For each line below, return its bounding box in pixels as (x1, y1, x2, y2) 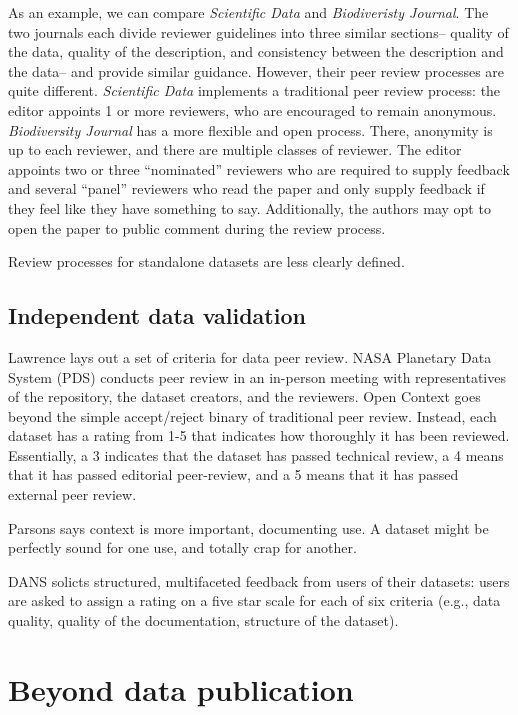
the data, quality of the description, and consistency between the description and (8, 41, 504, 62)
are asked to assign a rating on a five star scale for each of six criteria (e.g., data (8, 590, 501, 611)
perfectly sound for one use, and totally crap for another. (8, 537, 357, 558)
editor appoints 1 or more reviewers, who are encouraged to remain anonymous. (8, 99, 497, 120)
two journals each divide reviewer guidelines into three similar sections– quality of (8, 21, 509, 42)
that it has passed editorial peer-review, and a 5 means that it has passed (8, 464, 459, 485)
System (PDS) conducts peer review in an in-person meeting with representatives (8, 366, 506, 387)
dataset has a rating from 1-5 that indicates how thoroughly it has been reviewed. (8, 425, 510, 446)
